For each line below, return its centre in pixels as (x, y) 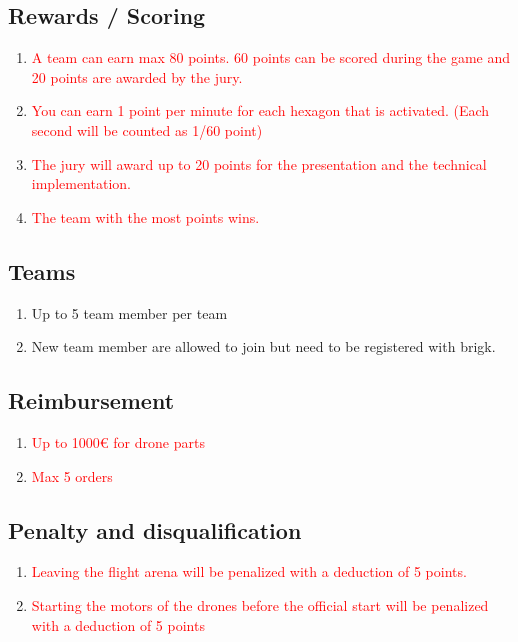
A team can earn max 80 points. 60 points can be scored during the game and (271, 57)
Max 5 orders (72, 475)
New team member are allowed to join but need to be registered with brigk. (263, 346)
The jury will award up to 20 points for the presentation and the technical (259, 163)
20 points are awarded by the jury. (137, 76)
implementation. (81, 183)
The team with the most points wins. (145, 216)
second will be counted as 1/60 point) (147, 129)
